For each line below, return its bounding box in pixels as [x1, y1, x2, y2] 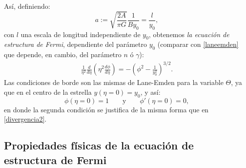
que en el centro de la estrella [4, 86, 92, 97]
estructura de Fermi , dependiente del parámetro [4, 39, 147, 49]
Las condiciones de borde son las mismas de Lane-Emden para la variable [4, 77, 224, 87]
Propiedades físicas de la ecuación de [4, 138, 194, 153]
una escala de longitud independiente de [20, 29, 141, 39]
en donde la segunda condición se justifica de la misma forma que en [4, 104, 209, 114]
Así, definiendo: [4, 1, 50, 11]
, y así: [140, 86, 161, 97]
